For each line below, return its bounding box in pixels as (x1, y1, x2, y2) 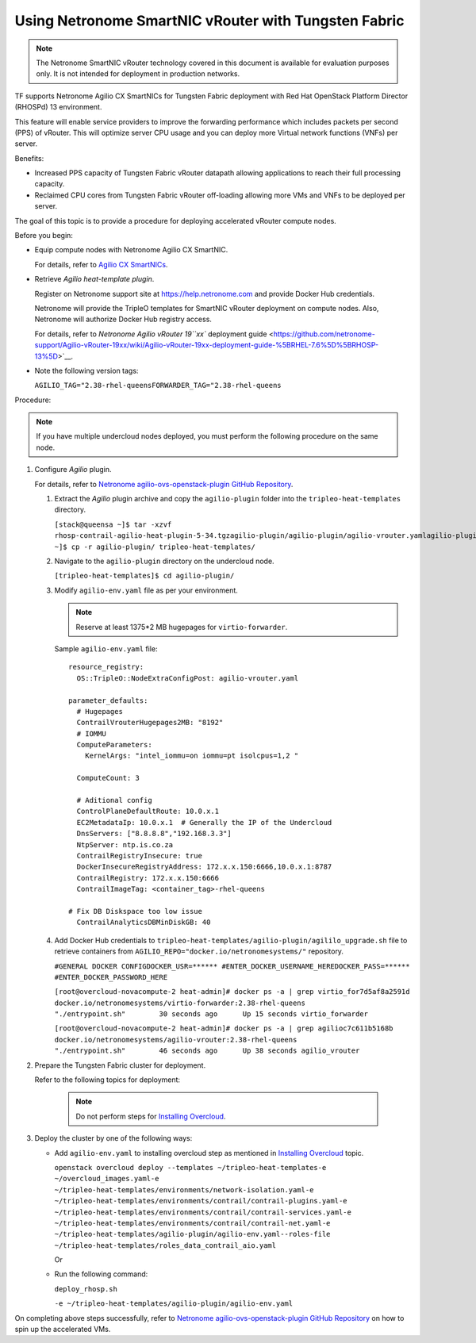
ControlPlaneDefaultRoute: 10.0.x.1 (76, 807, 220, 816)
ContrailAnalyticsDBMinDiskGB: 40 (76, 918, 211, 927)
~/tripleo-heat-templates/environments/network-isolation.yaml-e (54, 1185, 314, 1194)
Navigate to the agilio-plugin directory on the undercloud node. (54, 556, 274, 566)
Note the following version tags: (34, 366, 139, 375)
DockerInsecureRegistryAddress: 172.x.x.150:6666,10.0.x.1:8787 (76, 862, 332, 872)
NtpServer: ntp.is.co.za (76, 840, 174, 849)
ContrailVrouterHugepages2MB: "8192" (76, 718, 224, 727)
